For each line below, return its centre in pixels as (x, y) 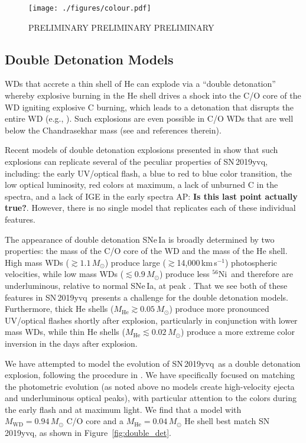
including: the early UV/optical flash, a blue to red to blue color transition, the (149, 173)
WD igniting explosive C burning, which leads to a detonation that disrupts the (149, 107)
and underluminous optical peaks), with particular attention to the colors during (151, 398)
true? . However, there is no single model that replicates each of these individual (150, 208)
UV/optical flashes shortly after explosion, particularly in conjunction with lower (151, 320)
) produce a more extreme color (237, 332)
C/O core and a (95, 421)
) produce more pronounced (219, 309)
